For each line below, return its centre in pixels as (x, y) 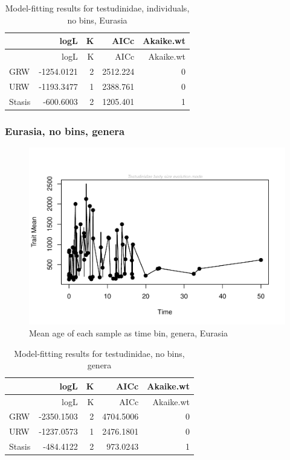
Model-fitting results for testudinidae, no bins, (99, 353)
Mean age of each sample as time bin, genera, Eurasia (129, 333)
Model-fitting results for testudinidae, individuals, (97, 8)
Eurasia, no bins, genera (65, 131)
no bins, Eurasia (97, 20)
